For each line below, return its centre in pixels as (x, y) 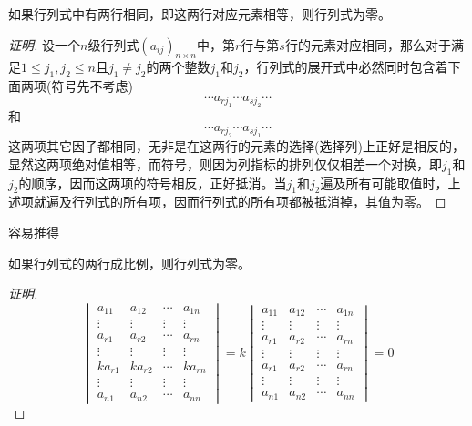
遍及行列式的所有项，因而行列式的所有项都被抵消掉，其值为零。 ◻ (246, 202)
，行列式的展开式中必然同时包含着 (346, 67)
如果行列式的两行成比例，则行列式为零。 (129, 263)
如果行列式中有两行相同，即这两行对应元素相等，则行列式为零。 (200, 14)
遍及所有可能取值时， (384, 183)
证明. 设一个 (44, 44)
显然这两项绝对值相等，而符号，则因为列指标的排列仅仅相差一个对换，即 (225, 163)
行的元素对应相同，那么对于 (368, 44)
